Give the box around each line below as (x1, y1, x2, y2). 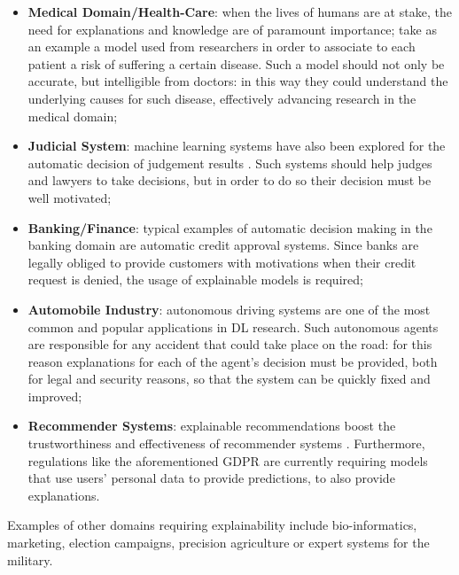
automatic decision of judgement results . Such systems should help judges (27, 153, 432, 172)
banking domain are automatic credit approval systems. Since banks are (27, 236, 419, 254)
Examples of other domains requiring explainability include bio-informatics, (7, 516, 417, 534)
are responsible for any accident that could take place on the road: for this (27, 335, 432, 354)
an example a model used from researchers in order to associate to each (27, 37, 416, 56)
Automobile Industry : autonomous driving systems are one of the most (27, 299, 431, 318)
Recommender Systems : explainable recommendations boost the (27, 416, 396, 435)
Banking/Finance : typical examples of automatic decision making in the (27, 218, 432, 237)
